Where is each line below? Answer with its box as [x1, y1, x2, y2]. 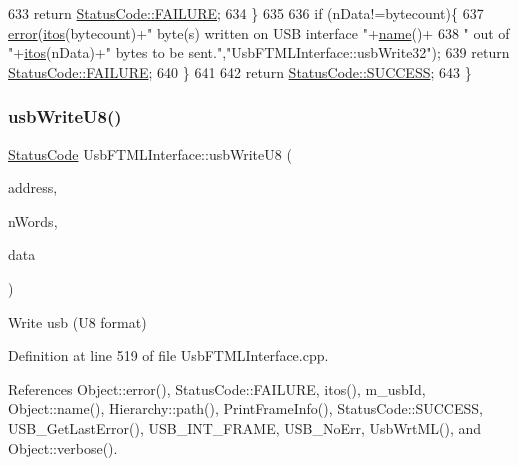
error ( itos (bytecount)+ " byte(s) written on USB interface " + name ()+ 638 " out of [8, 22, 510, 43]
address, [8, 177, 58, 198]
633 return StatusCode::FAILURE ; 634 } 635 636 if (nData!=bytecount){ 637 [8, 3, 484, 23]
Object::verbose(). [8, 437, 118, 458]
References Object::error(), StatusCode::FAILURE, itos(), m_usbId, [8, 378, 426, 399]
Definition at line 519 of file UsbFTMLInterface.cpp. [8, 345, 329, 366]
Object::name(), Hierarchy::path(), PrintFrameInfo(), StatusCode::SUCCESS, [8, 398, 483, 419]
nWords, [8, 210, 58, 231]
